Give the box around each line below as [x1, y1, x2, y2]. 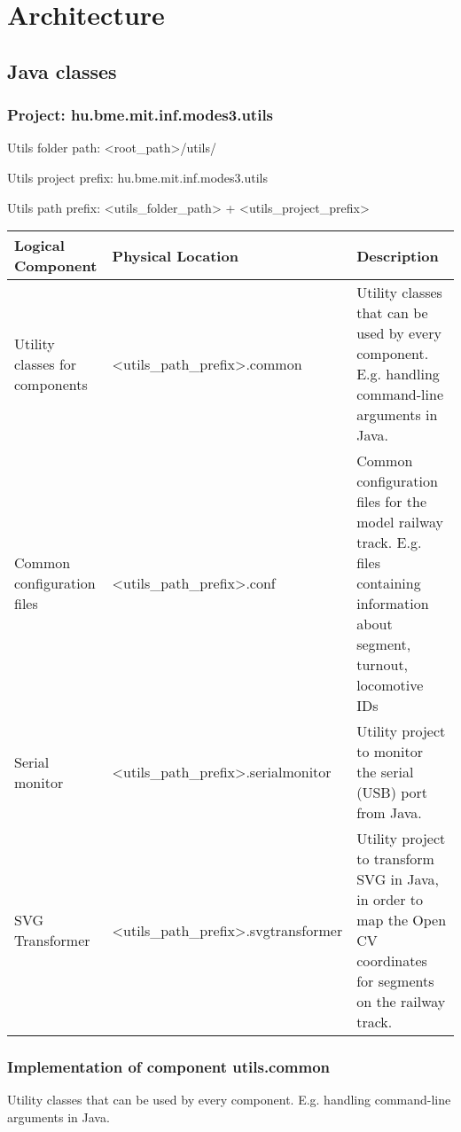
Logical [14, 235, 65, 256]
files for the [356, 491, 427, 512]
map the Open [356, 910, 447, 931]
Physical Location [112, 245, 238, 266]
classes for [14, 353, 77, 374]
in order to [356, 889, 423, 910]
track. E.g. [356, 532, 422, 553]
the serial [356, 761, 414, 783]
